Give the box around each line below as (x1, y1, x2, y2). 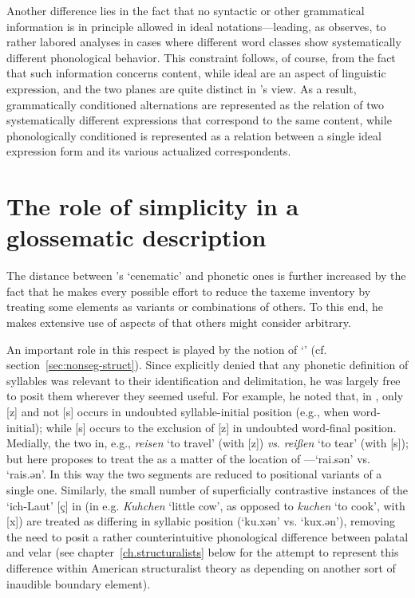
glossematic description (6, 221, 267, 254)
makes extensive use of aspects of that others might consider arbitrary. (6, 314, 351, 331)
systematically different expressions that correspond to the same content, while (6, 112, 392, 128)
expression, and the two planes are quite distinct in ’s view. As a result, (6, 80, 357, 96)
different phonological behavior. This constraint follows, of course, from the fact (6, 49, 396, 65)
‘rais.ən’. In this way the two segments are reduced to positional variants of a (6, 466, 382, 482)
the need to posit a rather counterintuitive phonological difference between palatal (6, 528, 409, 545)
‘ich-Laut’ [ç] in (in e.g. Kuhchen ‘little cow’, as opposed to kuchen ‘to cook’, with (6, 497, 405, 513)
